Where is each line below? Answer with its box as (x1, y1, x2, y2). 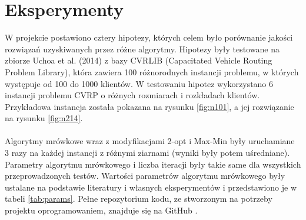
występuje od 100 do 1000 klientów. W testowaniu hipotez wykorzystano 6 (5, 77, 274, 89)
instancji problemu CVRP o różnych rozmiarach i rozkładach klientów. (5, 89, 260, 101)
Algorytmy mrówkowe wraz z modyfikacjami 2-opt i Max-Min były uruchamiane (5, 135, 295, 147)
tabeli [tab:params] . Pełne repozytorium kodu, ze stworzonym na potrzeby (5, 192, 272, 205)
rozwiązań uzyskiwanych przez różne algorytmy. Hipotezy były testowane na (5, 42, 280, 55)
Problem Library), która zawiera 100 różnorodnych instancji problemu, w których (5, 65, 299, 78)
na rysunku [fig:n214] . (5, 112, 83, 124)
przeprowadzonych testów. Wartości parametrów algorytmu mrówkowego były (5, 169, 285, 182)
